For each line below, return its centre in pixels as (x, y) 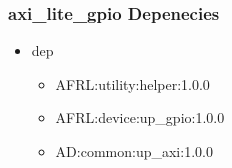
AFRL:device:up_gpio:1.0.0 (140, 117)
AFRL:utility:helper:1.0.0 (132, 83)
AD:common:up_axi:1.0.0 (134, 151)
